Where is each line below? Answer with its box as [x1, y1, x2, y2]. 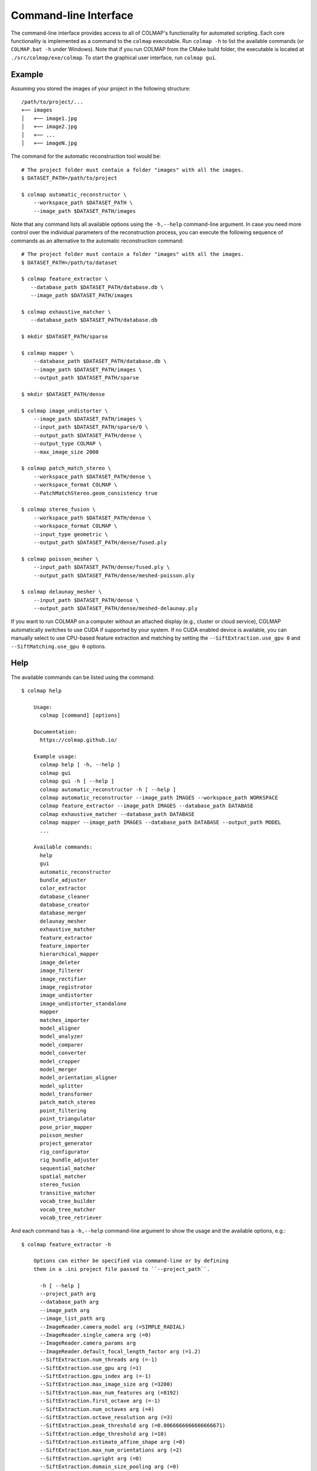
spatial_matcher [39, 1173, 87, 1180]
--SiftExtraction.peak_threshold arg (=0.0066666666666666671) [39, 1422, 226, 1429]
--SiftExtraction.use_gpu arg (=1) [39, 1364, 142, 1371]
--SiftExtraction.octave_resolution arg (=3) [39, 1414, 173, 1420]
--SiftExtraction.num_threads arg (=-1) [39, 1356, 158, 1363]
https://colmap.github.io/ [39, 737, 117, 744]
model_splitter [39, 1083, 83, 1089]
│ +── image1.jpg [21, 115, 77, 122]
